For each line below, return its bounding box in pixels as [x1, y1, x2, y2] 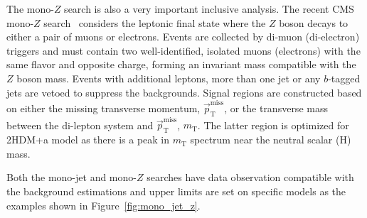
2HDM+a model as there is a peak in [6, 132, 170, 147]
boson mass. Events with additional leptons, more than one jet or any [16, 70, 321, 85]
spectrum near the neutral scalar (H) [190, 132, 351, 147]
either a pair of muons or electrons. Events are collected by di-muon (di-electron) [6, 29, 360, 44]
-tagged [328, 70, 361, 85]
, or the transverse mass [224, 100, 328, 115]
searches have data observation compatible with [147, 170, 354, 185]
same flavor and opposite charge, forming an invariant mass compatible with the [6, 57, 356, 72]
